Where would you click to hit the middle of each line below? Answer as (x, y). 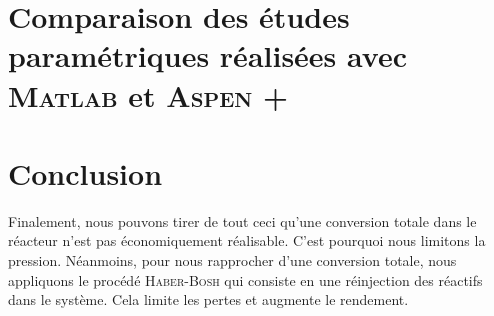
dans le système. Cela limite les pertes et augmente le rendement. (208, 299)
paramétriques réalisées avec (207, 55)
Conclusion (85, 172)
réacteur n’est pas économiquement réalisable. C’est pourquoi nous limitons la (247, 240)
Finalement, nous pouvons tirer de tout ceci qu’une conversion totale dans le (242, 220)
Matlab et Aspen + (148, 94)
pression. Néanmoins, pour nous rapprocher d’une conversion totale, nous (232, 260)
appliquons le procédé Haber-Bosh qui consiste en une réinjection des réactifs (245, 279)
